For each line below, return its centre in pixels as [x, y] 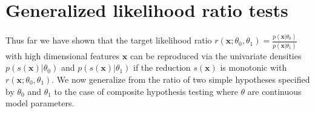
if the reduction [162, 67]
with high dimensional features [63, 55]
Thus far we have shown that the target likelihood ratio [109, 40]
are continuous [274, 91]
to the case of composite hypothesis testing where [146, 91]
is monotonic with [254, 67]
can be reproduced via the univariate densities [216, 55]
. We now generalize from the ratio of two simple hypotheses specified [181, 79]
